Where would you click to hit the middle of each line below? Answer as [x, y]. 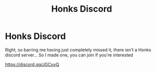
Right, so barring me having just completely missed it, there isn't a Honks [78, 50]
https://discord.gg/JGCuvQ [32, 64]
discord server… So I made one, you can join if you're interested [69, 55]
